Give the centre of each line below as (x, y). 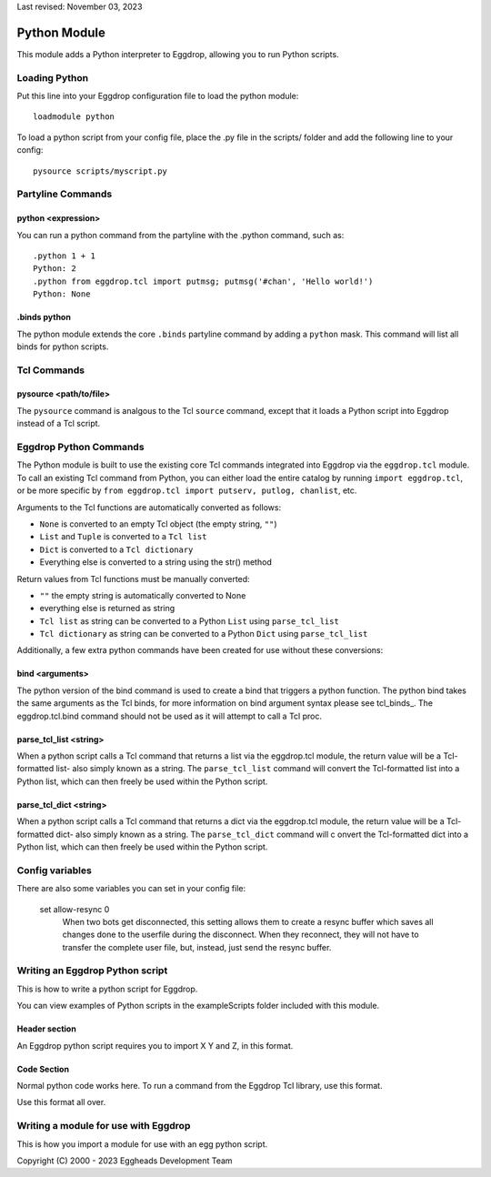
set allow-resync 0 (75, 909)
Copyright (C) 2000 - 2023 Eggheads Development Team (125, 1161)
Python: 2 (55, 269)
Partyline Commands (65, 194)
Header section (46, 1029)
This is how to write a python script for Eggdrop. (107, 989)
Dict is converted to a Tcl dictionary (116, 549)
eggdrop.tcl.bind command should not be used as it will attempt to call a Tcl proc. (170, 716)
